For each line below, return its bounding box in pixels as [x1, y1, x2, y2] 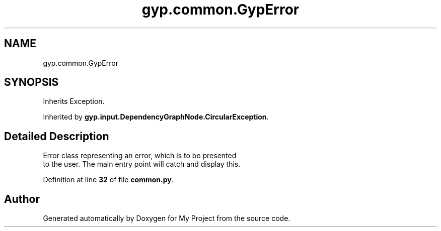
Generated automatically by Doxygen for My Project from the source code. [43, 214, 290, 223]
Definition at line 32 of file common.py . [43, 175, 174, 184]
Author [4, 192, 40, 205]
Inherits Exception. [43, 97, 105, 106]
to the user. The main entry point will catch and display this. [43, 160, 241, 169]
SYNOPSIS [4, 76, 59, 89]
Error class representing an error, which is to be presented [43, 151, 237, 160]
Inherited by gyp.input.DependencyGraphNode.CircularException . [43, 112, 269, 122]
